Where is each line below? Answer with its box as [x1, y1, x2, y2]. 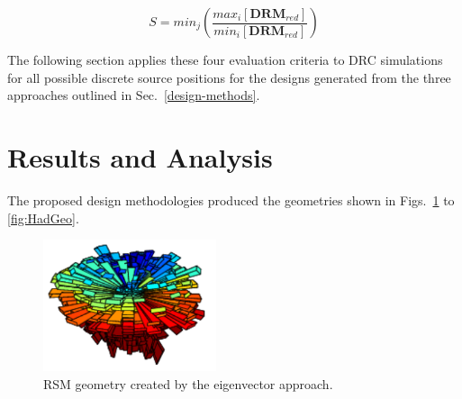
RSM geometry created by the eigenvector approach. [43, 374, 333, 393]
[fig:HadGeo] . [7, 208, 79, 227]
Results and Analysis [7, 138, 273, 175]
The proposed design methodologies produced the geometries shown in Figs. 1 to [7, 190, 455, 209]
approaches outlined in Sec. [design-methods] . [7, 86, 260, 104]
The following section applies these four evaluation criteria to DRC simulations [7, 50, 443, 68]
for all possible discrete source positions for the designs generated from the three [7, 68, 451, 86]
